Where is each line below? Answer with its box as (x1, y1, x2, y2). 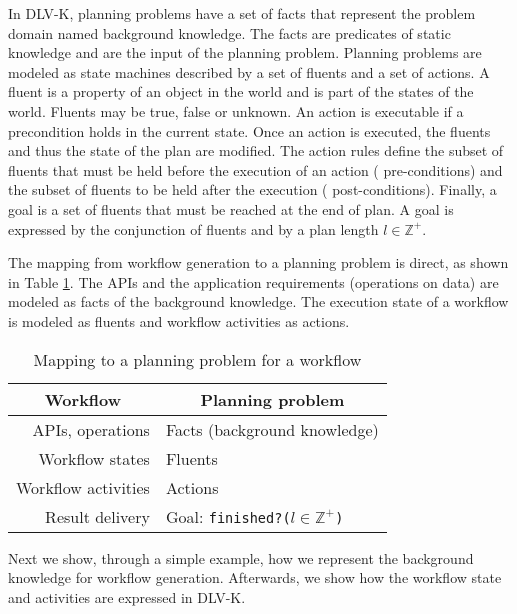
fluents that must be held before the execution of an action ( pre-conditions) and (8, 159, 503, 180)
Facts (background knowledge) (165, 417, 379, 441)
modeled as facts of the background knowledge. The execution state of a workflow (8, 291, 509, 312)
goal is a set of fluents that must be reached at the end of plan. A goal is (8, 198, 454, 219)
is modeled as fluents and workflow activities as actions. (8, 310, 350, 331)
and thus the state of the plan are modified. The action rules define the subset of (8, 140, 504, 161)
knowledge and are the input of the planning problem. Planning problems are (8, 42, 482, 63)
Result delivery (45, 504, 150, 528)
